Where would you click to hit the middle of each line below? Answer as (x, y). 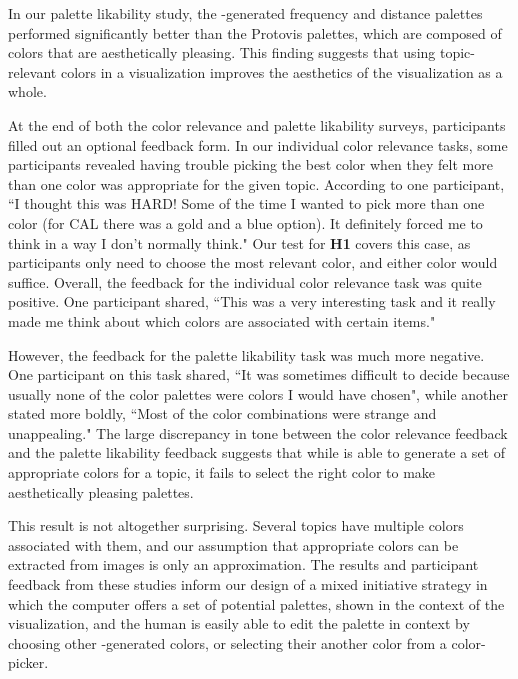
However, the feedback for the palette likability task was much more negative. (246, 354)
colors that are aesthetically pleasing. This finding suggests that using (222, 52)
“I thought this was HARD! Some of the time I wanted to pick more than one (246, 203)
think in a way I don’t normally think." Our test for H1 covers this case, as (239, 242)
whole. (27, 91)
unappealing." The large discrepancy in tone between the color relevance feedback (258, 432)
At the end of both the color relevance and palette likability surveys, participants (257, 124)
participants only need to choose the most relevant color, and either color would (253, 262)
